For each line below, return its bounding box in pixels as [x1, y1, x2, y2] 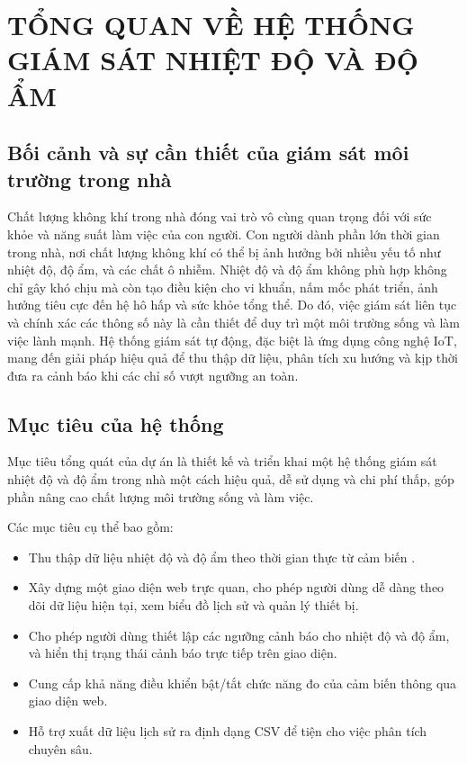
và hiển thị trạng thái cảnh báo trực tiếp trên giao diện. [28, 643, 337, 662]
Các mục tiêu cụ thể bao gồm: [7, 517, 174, 536]
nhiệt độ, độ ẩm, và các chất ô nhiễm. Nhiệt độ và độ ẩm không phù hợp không [7, 260, 447, 279]
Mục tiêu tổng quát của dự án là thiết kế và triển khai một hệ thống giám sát [7, 452, 437, 471]
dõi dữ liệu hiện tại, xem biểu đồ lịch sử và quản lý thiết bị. [28, 596, 359, 615]
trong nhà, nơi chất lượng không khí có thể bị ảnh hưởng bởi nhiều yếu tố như [7, 242, 441, 261]
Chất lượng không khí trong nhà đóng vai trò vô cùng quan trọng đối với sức [7, 207, 432, 226]
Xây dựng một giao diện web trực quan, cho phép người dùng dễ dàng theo [28, 578, 445, 597]
